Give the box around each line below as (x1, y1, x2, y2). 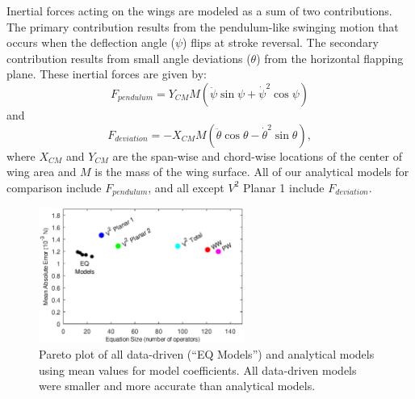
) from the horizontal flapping (256, 49, 404, 66)
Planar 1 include (242, 178, 325, 195)
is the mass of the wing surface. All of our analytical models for (94, 163, 409, 180)
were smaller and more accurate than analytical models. (39, 377, 316, 394)
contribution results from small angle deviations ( (6, 49, 251, 66)
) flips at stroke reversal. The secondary (182, 34, 379, 51)
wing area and (6, 163, 77, 180)
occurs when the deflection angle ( (6, 34, 175, 51)
